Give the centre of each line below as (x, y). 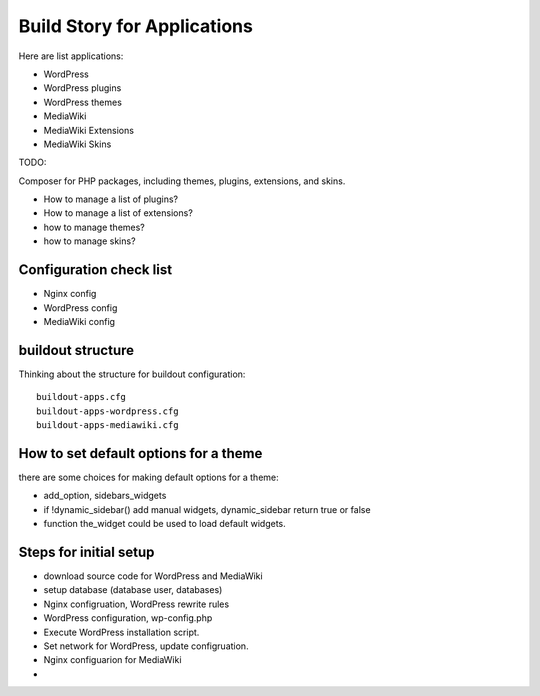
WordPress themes (82, 102)
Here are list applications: (71, 56)
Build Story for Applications (136, 26)
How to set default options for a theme (140, 453)
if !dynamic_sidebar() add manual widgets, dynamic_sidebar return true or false (207, 509)
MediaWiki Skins (77, 144)
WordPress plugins (82, 88)
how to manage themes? (94, 227)
